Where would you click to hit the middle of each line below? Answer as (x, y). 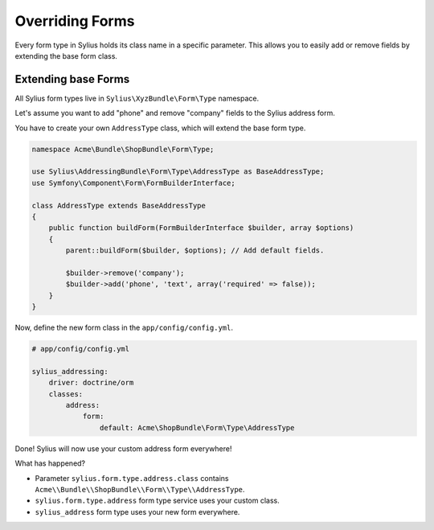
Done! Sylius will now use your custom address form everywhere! (123, 448)
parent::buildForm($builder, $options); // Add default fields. (195, 251)
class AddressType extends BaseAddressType (119, 205)
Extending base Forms (72, 79)
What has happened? (50, 463)
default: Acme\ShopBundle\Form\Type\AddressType (197, 427)
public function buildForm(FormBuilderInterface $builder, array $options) (201, 228)
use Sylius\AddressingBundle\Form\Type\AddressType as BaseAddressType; (178, 172)
